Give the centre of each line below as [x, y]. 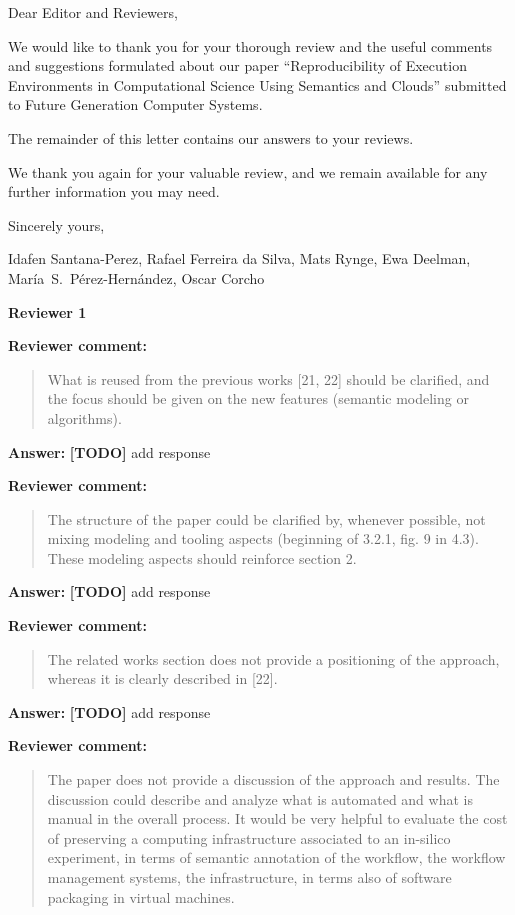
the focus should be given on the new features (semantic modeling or [258, 398]
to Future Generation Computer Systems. [135, 104]
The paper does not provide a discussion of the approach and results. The [273, 779]
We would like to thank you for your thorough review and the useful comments [250, 45]
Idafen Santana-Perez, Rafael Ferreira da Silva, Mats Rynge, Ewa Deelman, [239, 258]
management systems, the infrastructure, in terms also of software [249, 877]
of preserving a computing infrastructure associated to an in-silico [249, 837]
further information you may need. [114, 191]
